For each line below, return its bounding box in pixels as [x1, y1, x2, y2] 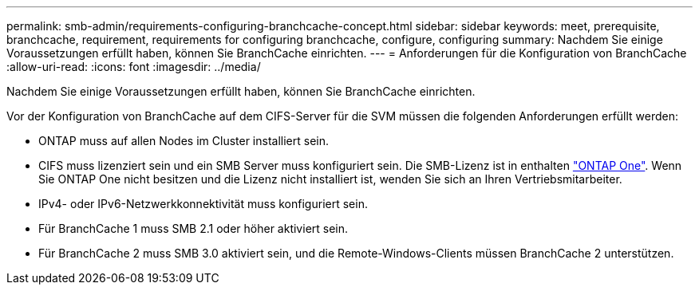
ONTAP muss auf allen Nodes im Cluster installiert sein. [38, 134, 330, 147]
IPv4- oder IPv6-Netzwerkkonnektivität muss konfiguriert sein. [38, 197, 368, 210]
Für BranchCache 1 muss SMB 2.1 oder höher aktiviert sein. [38, 222, 349, 235]
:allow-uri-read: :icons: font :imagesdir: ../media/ [6, 60, 261, 73]
